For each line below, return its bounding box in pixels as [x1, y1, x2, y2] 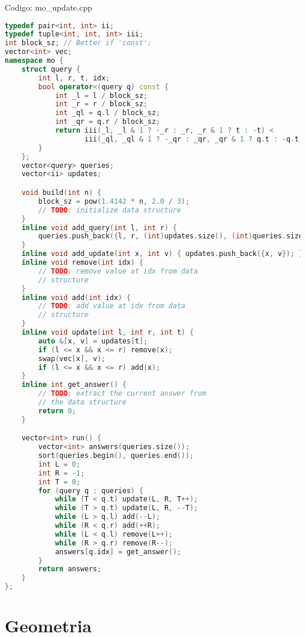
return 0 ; [38, 406, 76, 415]
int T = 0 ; [38, 477, 80, 486]
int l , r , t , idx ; [38, 73, 110, 82]
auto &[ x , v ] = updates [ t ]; [38, 336, 148, 345]
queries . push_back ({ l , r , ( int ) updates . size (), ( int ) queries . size [38, 232, 303, 241]
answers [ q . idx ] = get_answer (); [55, 547, 181, 556]
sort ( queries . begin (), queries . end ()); [38, 451, 194, 460]
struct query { [21, 65, 80, 73]
